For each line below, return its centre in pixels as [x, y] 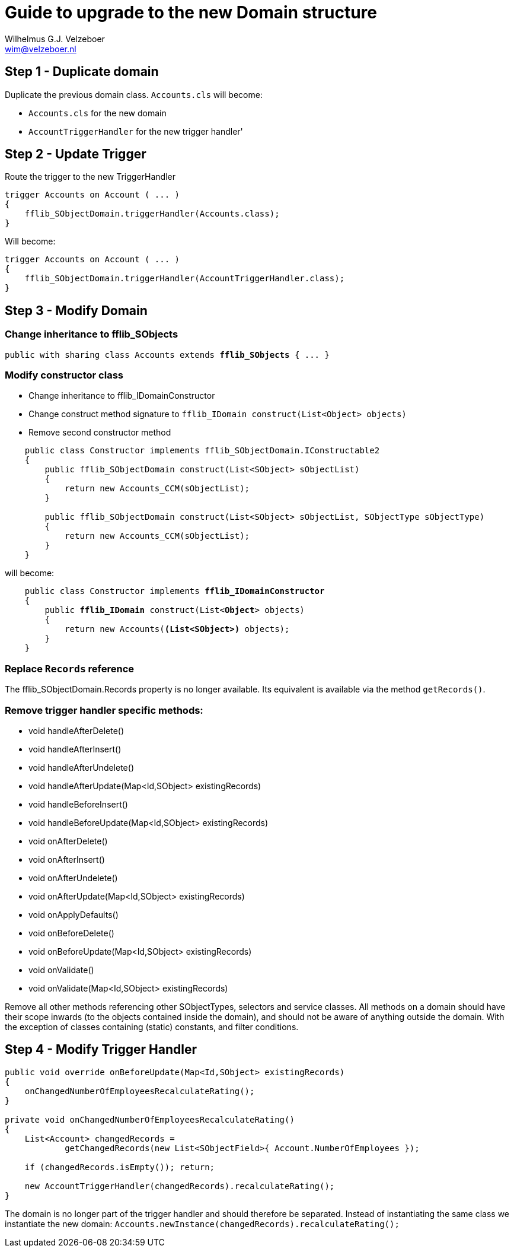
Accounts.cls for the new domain [98, 113]
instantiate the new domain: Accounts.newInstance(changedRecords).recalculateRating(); [202, 1224]
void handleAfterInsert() [75, 749]
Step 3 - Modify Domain [76, 310]
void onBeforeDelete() [71, 933]
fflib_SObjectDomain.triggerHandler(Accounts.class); [152, 214]
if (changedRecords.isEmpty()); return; [120, 1167]
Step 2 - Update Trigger [76, 154]
